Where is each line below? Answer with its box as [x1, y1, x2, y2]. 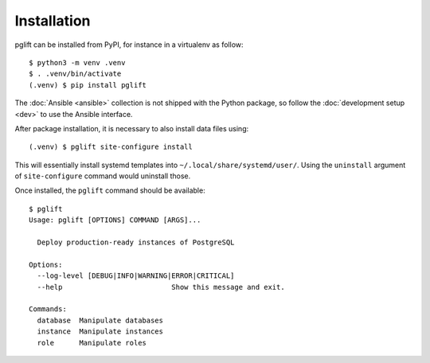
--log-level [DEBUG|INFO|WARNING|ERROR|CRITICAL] [37, 271, 235, 280]
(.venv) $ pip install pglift [29, 80, 147, 89]
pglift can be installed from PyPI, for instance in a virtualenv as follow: [14, 40, 244, 49]
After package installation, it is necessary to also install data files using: [14, 123, 249, 133]
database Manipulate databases [37, 315, 163, 325]
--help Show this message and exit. [37, 283, 286, 291]
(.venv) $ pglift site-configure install [29, 142, 193, 151]
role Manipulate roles [37, 338, 147, 347]
